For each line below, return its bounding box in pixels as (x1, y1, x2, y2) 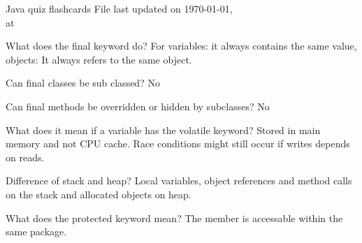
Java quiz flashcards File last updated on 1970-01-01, (6, 1, 233, 15)
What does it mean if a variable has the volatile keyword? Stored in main (6, 122, 321, 137)
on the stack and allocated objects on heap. (6, 186, 191, 201)
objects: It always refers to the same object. (6, 52, 192, 66)
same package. (6, 224, 67, 239)
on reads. (6, 149, 45, 164)
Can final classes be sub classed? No (6, 75, 160, 90)
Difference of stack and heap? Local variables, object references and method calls (6, 173, 352, 188)
